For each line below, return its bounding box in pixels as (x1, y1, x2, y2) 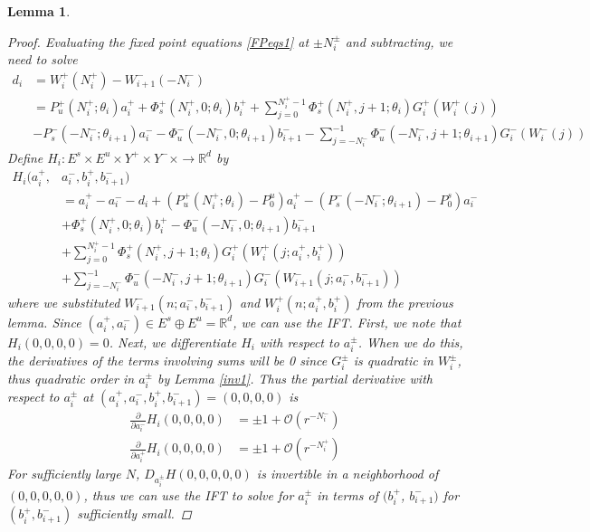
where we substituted (7, 292, 120, 311)
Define (7, 147, 43, 166)
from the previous (357, 292, 453, 311)
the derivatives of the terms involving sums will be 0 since (7, 351, 328, 370)
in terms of (317, 485, 378, 504)
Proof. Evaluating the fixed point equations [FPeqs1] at (7, 32, 309, 51)
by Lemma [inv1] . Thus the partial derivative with (157, 368, 433, 387)
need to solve (7, 50, 78, 69)
